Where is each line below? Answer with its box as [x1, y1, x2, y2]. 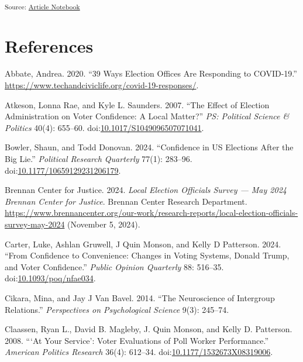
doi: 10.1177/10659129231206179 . [5, 164, 121, 176]
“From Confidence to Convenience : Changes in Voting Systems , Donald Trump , [5, 249, 290, 261]
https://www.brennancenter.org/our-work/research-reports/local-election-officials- [5, 206, 298, 219]
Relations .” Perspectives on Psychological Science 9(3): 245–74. [5, 303, 229, 315]
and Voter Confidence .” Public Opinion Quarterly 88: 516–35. [5, 260, 224, 273]
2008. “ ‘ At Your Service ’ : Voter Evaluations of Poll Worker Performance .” [5, 334, 268, 346]
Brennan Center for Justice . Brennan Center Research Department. [5, 195, 247, 207]
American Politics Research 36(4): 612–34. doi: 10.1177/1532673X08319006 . [5, 346, 273, 358]
